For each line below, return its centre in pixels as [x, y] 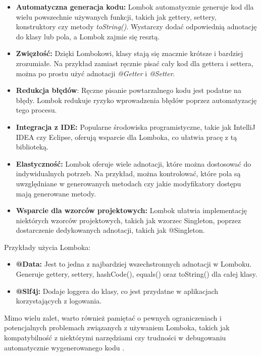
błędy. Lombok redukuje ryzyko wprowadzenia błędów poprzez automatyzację [136, 100]
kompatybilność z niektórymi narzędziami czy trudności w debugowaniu [115, 338]
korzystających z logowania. [59, 301]
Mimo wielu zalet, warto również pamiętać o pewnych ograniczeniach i [113, 317]
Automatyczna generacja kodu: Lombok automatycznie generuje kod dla [135, 7]
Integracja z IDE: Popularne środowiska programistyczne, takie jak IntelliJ [136, 126]
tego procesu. [36, 110]
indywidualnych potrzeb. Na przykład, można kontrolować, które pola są [128, 173]
